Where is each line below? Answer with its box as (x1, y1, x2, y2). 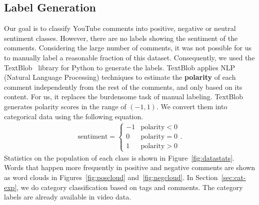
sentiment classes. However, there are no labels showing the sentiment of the (4, 32, 238, 43)
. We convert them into (156, 101, 227, 111)
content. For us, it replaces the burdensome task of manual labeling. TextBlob (4, 91, 243, 102)
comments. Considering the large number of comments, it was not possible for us (4, 42, 251, 53)
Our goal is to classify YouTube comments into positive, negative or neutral (4, 23, 236, 33)
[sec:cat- (221, 172, 246, 182)
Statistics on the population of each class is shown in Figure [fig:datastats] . (4, 152, 234, 163)
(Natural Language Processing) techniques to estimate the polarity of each (4, 72, 236, 82)
